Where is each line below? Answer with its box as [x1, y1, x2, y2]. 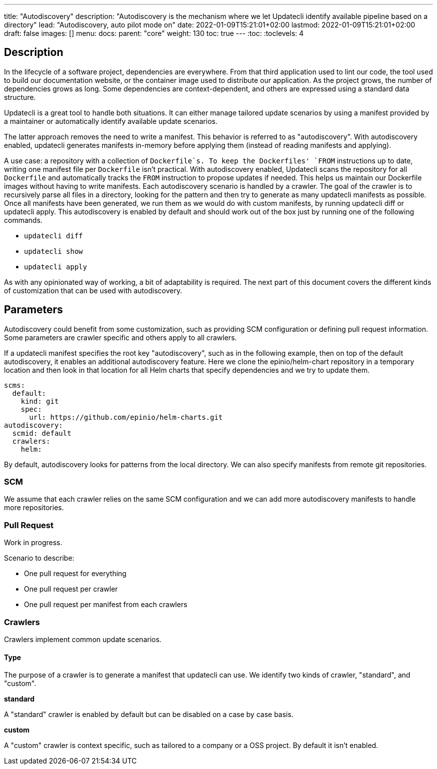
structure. [4, 92, 36, 101]
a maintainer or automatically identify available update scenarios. [4, 116, 218, 125]
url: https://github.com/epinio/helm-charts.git [29, 413, 223, 421]
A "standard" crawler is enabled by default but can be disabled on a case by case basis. [4, 710, 294, 719]
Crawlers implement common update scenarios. [4, 635, 162, 644]
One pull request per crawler [24, 585, 118, 594]
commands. [4, 215, 43, 224]
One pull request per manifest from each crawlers [24, 600, 188, 609]
